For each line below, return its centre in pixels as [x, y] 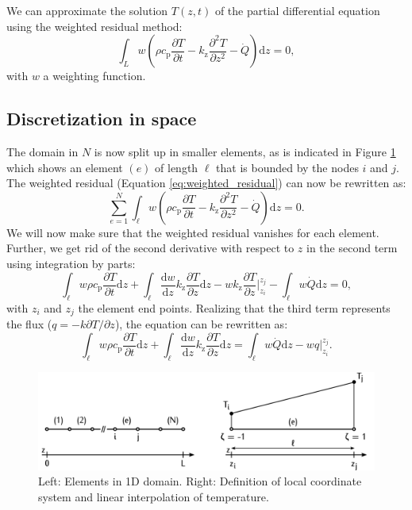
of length [177, 167]
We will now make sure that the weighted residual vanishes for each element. [193, 232]
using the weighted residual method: [94, 26]
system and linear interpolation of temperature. [154, 496]
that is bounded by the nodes [287, 167]
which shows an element [65, 167]
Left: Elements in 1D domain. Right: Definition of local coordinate [200, 481]
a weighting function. [94, 76]
